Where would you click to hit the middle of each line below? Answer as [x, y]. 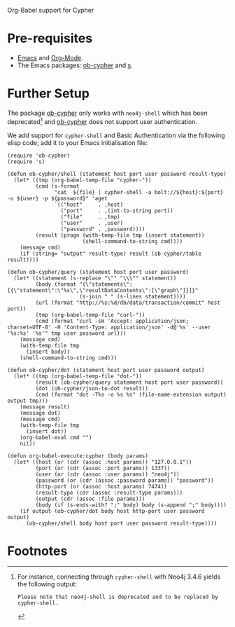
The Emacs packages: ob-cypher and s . [75, 65]
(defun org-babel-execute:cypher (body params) [78, 456]
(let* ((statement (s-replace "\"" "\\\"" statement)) [95, 278]
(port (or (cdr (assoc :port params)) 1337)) [103, 468]
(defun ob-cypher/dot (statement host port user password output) [106, 370]
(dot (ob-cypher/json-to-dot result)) [92, 388]
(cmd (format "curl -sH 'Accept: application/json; [112, 321]
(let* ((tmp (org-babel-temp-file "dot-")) [78, 376]
